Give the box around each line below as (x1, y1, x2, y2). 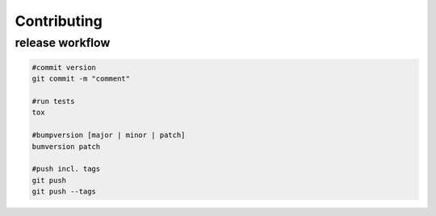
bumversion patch (31, 142, 101, 151)
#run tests (31, 97, 75, 106)
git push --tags (31, 187, 97, 197)
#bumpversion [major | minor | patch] (31, 131, 186, 140)
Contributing (15, 12, 103, 30)
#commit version (31, 63, 97, 72)
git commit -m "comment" (31, 74, 131, 84)
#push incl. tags (31, 164, 101, 173)
